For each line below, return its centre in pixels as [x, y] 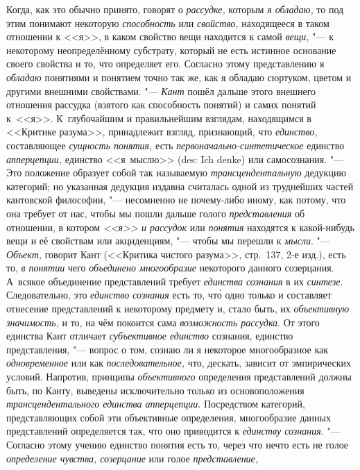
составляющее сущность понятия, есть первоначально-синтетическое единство [175, 145]
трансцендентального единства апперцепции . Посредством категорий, [156, 404]
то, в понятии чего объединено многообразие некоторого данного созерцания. [170, 268]
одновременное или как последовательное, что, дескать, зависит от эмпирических [179, 363]
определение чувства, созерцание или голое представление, [132, 458]
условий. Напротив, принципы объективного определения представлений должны [179, 377]
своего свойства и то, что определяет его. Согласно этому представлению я [165, 64]
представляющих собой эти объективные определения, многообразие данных [169, 417]
